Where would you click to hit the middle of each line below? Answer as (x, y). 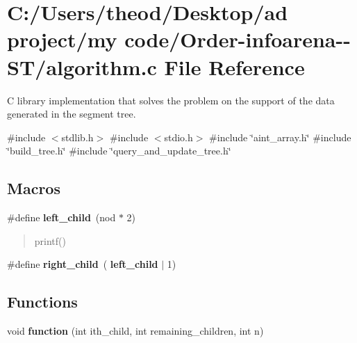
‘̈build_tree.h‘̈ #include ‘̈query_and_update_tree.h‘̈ (119, 151)
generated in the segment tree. (72, 114)
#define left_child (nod (61, 217)
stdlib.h (77, 137)
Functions (42, 302)
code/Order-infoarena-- (238, 39)
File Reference (234, 66)
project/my (62, 39)
